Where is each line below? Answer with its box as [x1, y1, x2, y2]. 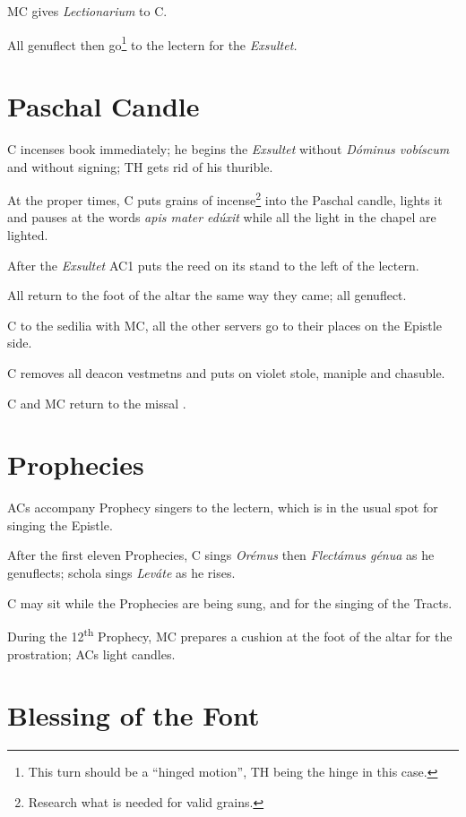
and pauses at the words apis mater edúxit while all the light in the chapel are [7, 208, 436, 227]
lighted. [7, 226, 48, 244]
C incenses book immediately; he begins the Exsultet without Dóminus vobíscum [7, 139, 450, 158]
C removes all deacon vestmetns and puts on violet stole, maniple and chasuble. [7, 363, 445, 382]
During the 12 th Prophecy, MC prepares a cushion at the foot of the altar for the [7, 624, 453, 645]
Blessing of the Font [7, 697, 260, 734]
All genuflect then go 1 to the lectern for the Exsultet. [7, 32, 298, 54]
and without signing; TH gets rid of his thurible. [7, 157, 273, 176]
